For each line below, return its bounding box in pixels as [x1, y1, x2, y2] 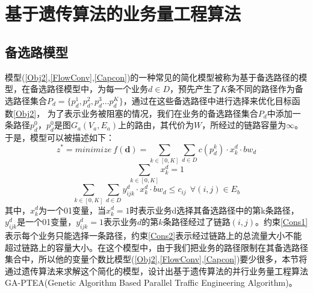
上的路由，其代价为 [118, 119, 194, 131]
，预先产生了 [169, 82, 220, 95]
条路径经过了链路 [163, 215, 231, 228]
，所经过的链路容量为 [202, 119, 287, 131]
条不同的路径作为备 [227, 82, 303, 95]
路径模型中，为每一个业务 [46, 82, 148, 95]
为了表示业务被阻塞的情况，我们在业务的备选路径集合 [47, 106, 258, 119]
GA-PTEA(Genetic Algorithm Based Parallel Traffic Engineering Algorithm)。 [5, 276, 297, 289]
